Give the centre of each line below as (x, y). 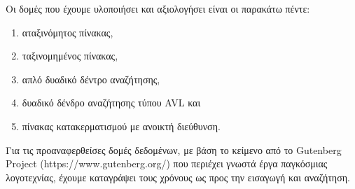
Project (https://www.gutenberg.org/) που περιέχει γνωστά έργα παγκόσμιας (167, 163)
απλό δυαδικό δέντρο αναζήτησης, (91, 79)
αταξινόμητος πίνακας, (68, 32)
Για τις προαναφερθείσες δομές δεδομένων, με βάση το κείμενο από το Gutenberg (174, 149)
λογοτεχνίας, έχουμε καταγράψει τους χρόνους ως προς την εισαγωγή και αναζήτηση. (178, 177)
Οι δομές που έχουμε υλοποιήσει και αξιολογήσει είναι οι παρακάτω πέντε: (158, 8)
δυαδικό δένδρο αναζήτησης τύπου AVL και (111, 103)
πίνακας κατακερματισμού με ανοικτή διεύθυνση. (121, 126)
